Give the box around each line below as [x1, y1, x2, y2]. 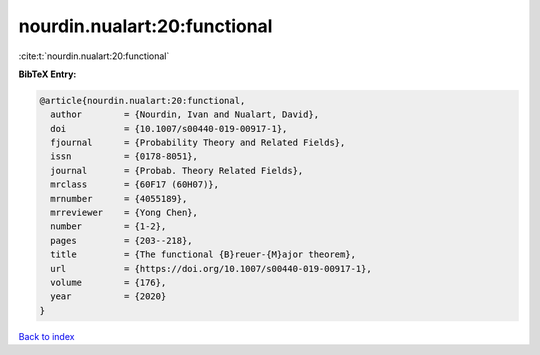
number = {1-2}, [50, 221, 167, 232]
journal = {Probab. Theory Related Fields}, [50, 165, 304, 176]
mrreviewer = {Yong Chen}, [50, 207, 199, 219]
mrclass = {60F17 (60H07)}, [50, 179, 220, 190]
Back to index [18, 330, 75, 342]
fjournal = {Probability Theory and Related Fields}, [50, 137, 346, 149]
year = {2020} [50, 291, 167, 302]
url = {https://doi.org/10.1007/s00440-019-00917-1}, [50, 263, 372, 274]
